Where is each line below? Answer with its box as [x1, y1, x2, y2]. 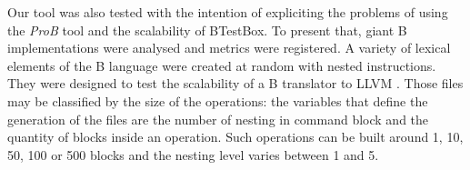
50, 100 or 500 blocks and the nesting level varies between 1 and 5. [7, 145, 379, 164]
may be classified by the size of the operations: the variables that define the [7, 91, 428, 110]
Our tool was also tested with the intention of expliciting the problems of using [7, 3, 448, 21]
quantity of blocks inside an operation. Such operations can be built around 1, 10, [7, 127, 464, 146]
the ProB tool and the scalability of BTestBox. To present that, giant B [7, 20, 407, 39]
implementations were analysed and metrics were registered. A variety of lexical [7, 38, 451, 57]
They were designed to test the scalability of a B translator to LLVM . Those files [7, 74, 464, 93]
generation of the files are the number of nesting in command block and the [7, 109, 429, 128]
